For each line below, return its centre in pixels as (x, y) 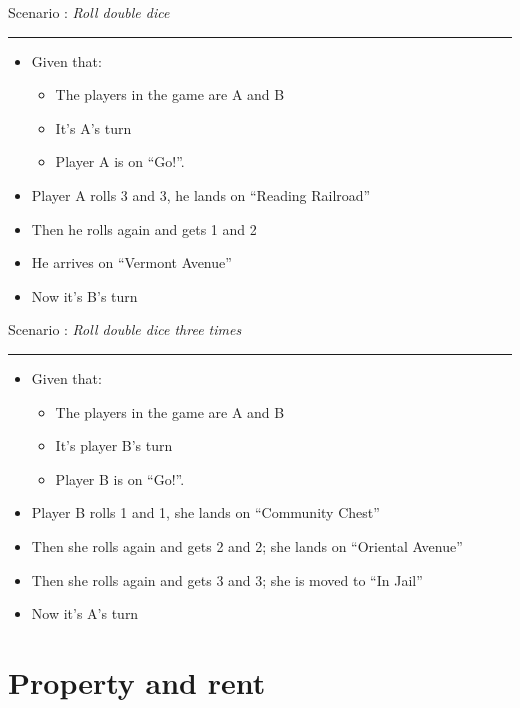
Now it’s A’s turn (85, 613)
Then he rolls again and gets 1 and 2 (144, 228)
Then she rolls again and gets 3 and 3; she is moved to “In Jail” (227, 579)
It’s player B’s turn (114, 445)
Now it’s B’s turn (84, 295)
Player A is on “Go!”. (120, 161)
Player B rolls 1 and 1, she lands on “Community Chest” (205, 512)
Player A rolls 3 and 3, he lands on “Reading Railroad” (201, 194)
